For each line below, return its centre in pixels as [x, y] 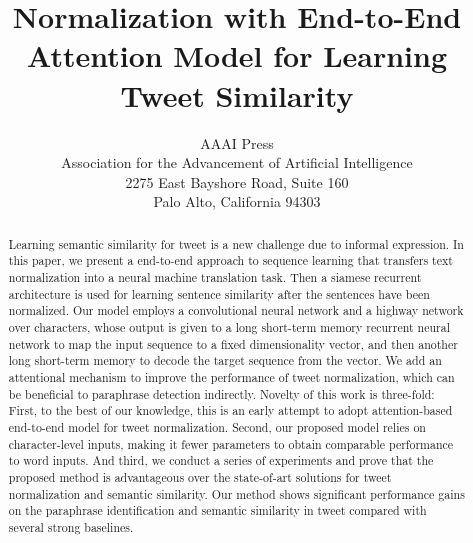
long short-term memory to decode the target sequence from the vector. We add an [225, 360]
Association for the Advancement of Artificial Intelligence [237, 162]
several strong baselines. [71, 526]
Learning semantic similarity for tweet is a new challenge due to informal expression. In [236, 243]
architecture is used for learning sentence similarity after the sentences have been [219, 293]
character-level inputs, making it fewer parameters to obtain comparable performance [231, 443]
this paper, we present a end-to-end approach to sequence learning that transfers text [230, 260]
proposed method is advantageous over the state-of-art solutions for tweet [200, 476]
